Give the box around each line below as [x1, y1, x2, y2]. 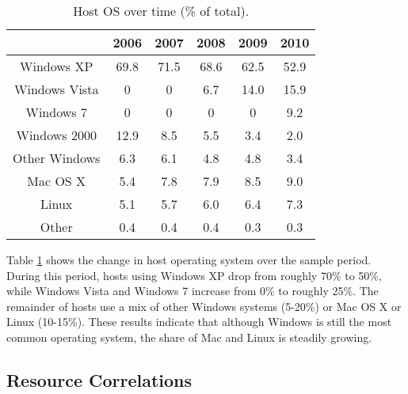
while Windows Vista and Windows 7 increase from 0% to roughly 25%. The [6, 282, 379, 299]
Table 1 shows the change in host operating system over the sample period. [6, 252, 372, 267]
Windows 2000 [16, 126, 97, 144]
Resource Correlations [6, 367, 193, 392]
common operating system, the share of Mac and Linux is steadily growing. [6, 328, 372, 345]
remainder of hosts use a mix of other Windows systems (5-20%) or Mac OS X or [6, 297, 402, 314]
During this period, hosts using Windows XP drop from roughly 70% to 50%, [6, 267, 382, 283]
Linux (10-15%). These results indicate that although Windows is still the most [6, 313, 392, 330]
